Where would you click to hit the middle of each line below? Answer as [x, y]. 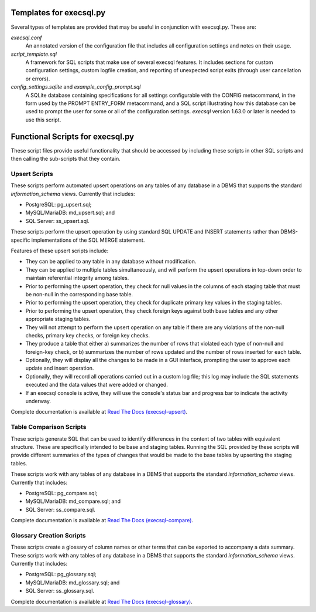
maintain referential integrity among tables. [77, 278]
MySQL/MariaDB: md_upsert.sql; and [70, 213]
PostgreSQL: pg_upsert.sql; [59, 205]
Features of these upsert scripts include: [60, 251]
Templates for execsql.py [58, 13]
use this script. [43, 120]
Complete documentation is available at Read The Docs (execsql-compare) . [102, 520]
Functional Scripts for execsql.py [73, 136]
